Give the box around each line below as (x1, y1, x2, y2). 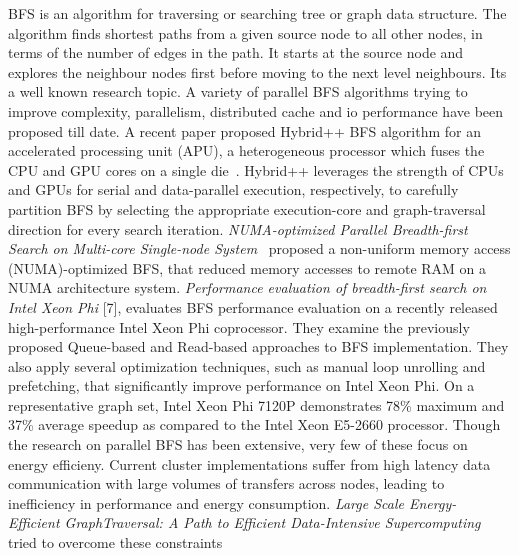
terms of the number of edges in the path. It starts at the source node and (8, 42, 464, 63)
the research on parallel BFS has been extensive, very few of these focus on (8, 434, 468, 455)
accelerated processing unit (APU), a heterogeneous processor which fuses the (8, 140, 485, 161)
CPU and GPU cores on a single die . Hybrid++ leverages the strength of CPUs (8, 159, 504, 180)
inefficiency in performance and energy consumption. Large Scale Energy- (8, 492, 457, 513)
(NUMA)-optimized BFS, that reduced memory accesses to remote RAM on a (8, 257, 487, 278)
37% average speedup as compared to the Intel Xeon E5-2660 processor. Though (8, 414, 501, 435)
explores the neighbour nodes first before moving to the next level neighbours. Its (8, 61, 507, 82)
